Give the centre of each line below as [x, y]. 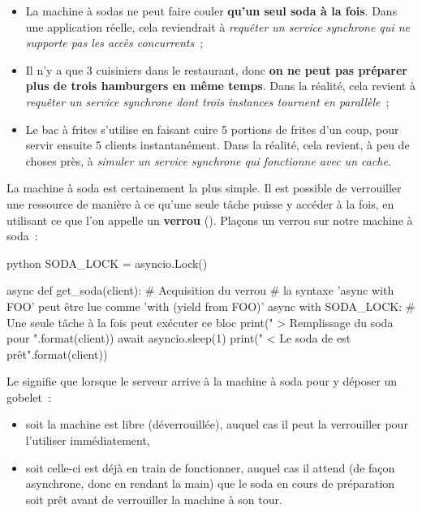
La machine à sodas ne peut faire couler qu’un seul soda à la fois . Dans [211, 11]
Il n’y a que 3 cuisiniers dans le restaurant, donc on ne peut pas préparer [216, 69]
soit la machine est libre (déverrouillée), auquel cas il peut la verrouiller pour [217, 424]
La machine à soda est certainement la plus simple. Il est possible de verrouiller [204, 188]
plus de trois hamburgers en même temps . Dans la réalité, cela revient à [220, 86]
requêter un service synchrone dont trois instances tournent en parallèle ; [207, 101]
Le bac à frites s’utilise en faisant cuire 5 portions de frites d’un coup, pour [212, 129]
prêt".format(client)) [57, 353]
